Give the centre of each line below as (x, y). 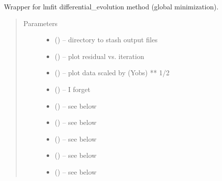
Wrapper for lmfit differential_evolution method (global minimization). (111, 6)
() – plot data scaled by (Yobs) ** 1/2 (112, 73)
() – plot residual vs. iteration (99, 56)
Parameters (40, 23)
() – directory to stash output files (106, 40)
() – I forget (72, 89)
